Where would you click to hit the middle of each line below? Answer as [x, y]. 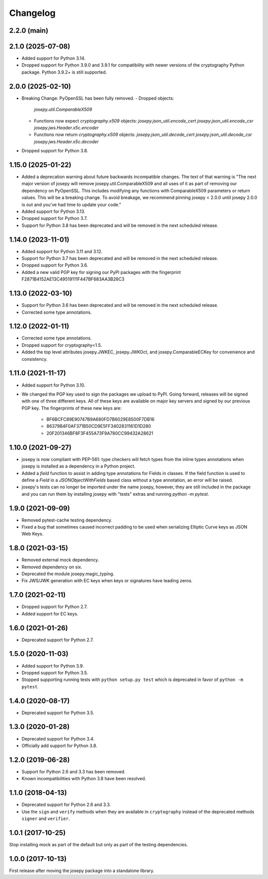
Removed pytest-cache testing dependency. [67, 520]
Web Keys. [33, 534]
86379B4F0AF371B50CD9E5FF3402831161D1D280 [99, 426]
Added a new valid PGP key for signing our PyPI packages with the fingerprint [101, 272]
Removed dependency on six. [52, 567]
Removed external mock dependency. [60, 560]
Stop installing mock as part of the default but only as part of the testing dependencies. [99, 844]
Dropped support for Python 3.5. [55, 673]
